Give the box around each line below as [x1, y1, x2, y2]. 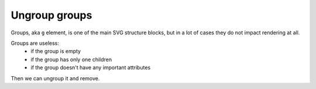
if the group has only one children [30, 56, 112, 63]
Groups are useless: [11, 40, 60, 47]
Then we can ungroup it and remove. [11, 74, 100, 81]
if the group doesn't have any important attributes [30, 64, 151, 71]
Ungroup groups [11, 9, 92, 22]
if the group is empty [30, 48, 81, 55]
